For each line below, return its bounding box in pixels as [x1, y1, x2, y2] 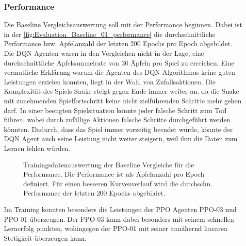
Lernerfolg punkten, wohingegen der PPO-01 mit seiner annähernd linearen [4, 223, 228, 233]
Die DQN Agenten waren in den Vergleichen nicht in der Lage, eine [4, 48, 204, 58]
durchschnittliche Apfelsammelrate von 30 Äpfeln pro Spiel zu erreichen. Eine [4, 57, 235, 67]
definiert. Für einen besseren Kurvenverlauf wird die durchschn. [23, 178, 213, 188]
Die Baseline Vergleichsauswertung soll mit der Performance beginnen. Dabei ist [4, 19, 242, 30]
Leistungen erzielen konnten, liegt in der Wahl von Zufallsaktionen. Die [4, 76, 216, 86]
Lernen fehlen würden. [4, 143, 70, 153]
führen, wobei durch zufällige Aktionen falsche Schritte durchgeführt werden [4, 115, 230, 125]
